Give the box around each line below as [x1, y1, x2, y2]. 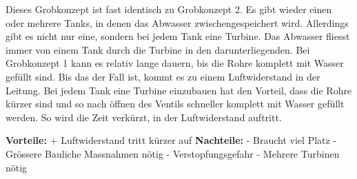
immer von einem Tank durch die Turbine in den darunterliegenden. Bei [6, 42, 310, 56]
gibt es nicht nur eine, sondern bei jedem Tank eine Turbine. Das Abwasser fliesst [6, 29, 350, 43]
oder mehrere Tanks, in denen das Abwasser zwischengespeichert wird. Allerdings [6, 15, 349, 30]
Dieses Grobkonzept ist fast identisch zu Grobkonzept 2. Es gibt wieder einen [6, 2, 332, 16]
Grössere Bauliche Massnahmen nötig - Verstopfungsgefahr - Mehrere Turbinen [6, 146, 340, 160]
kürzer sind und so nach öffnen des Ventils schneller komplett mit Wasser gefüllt [6, 96, 345, 111]
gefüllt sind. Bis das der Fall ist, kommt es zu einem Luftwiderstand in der [6, 69, 320, 83]
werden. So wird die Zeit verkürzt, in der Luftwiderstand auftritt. [6, 109, 282, 124]
